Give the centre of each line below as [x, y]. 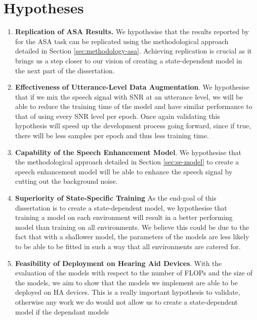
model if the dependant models [62, 311]
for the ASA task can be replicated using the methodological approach [122, 41]
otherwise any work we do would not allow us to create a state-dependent [127, 301]
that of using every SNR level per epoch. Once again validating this [118, 116]
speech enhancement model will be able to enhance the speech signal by [124, 171]
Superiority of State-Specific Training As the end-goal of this [116, 198]
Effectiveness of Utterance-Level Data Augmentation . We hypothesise [132, 87]
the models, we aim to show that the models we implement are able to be [126, 282]
